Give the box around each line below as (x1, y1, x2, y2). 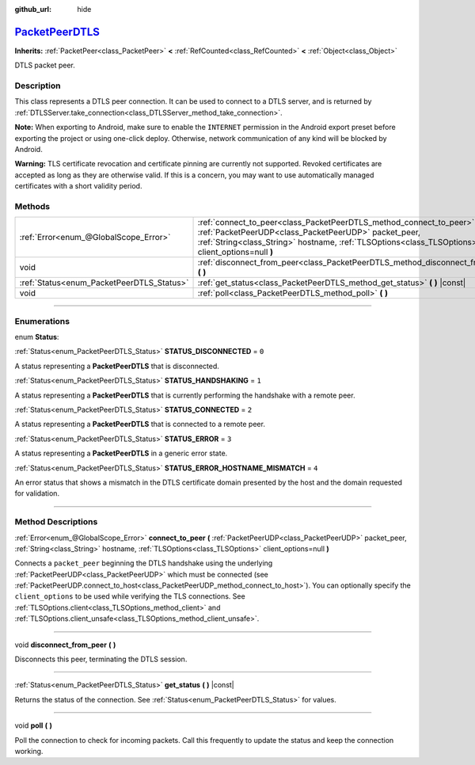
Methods (14, 200, 51, 211)
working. (14, 746, 44, 755)
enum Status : (14, 333, 59, 342)
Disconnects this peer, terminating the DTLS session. (14, 654, 188, 664)
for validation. (14, 489, 59, 498)
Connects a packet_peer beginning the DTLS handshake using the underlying (14, 558, 273, 568)
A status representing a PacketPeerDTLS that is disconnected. (14, 361, 219, 371)
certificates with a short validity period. (14, 181, 142, 191)
